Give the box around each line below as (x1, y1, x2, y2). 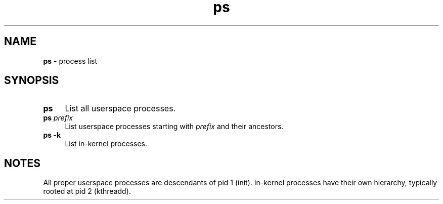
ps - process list (43, 56, 98, 65)
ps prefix (43, 113, 73, 123)
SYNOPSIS (4, 74, 59, 87)
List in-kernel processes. (65, 139, 148, 148)
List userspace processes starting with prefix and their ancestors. (65, 122, 284, 131)
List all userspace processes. (65, 103, 176, 114)
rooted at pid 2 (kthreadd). (43, 187, 131, 196)
